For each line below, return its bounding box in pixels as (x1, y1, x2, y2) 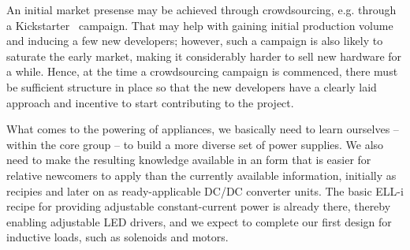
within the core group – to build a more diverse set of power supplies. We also (6, 136, 384, 152)
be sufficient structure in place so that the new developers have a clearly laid (6, 78, 377, 95)
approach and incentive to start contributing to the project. (6, 94, 294, 110)
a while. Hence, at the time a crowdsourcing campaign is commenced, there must (6, 63, 398, 80)
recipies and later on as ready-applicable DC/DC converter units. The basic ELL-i (6, 182, 404, 199)
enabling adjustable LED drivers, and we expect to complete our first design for (6, 213, 392, 229)
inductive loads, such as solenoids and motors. (6, 229, 229, 245)
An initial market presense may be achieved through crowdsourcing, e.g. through (6, 2, 397, 17)
